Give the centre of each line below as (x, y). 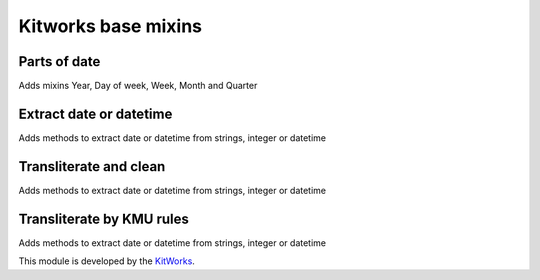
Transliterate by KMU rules (103, 218)
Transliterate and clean (92, 166)
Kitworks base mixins (110, 26)
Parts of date (59, 61)
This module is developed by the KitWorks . (106, 261)
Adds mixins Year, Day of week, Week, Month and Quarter (138, 86)
